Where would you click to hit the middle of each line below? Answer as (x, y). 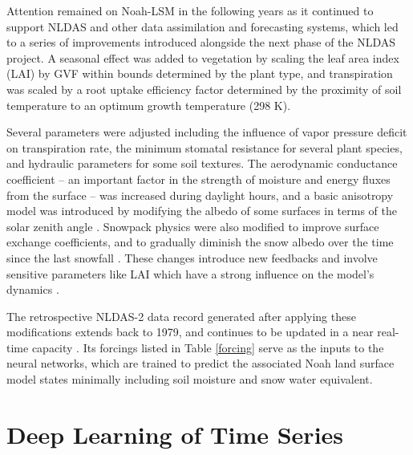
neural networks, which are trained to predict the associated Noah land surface (200, 363)
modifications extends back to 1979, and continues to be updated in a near (190, 332)
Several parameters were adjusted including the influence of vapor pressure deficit (207, 132)
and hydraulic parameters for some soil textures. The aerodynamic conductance (202, 163)
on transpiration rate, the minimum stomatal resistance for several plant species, (204, 147)
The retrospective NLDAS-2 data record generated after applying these (181, 316)
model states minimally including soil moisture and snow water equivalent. (190, 379)
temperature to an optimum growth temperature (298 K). (149, 105)
